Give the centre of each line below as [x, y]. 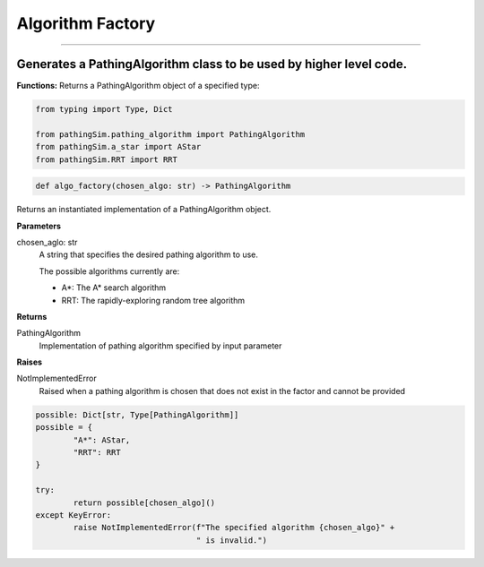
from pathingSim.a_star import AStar [118, 147]
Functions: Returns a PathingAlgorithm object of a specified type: [138, 86]
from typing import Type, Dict [104, 109]
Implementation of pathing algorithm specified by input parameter [160, 346]
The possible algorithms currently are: [109, 271]
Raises [30, 362]
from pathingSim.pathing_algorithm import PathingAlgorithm [170, 134]
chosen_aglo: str [47, 242]
